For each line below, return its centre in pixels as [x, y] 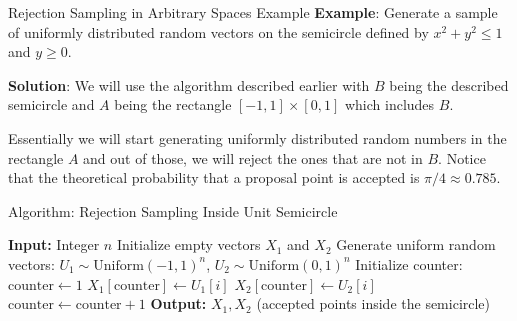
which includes [389, 104]
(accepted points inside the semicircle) [373, 303]
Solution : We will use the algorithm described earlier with [189, 84]
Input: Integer [54, 244]
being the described [449, 84]
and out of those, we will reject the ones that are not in [253, 157]
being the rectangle [173, 104]
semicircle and [51, 104]
